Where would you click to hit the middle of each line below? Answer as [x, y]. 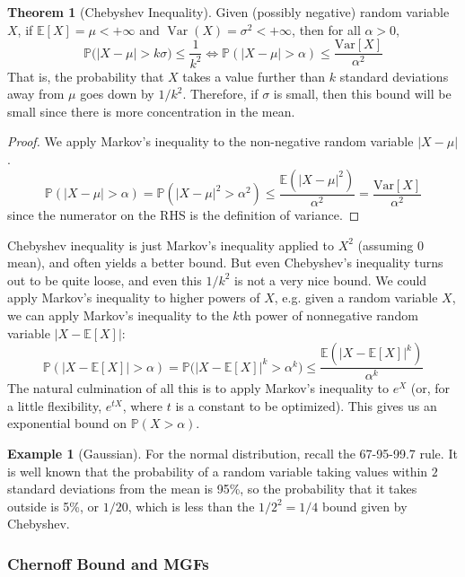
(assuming [386, 245]
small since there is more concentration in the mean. [151, 111]
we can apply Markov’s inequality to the [118, 315]
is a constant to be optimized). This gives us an [306, 405]
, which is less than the [191, 506]
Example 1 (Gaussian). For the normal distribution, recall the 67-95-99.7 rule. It [232, 453]
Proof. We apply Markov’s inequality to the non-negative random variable [211, 141]
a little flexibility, [55, 405]
